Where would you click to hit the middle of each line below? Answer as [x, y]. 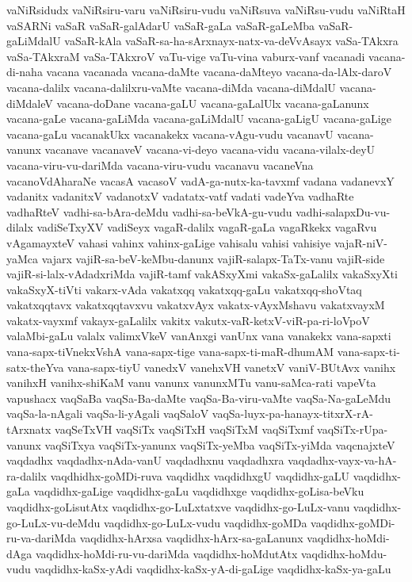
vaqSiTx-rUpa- [353, 429]
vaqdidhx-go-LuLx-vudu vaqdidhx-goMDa [205, 522]
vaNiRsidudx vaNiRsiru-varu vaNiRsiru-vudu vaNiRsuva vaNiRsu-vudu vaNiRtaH [206, 10]
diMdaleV [30, 103]
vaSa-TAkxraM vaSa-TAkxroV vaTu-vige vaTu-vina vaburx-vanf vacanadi [186, 56]
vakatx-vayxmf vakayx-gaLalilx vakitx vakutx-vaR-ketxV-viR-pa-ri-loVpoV [188, 320]
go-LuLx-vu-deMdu [53, 522]
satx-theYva [35, 367]
